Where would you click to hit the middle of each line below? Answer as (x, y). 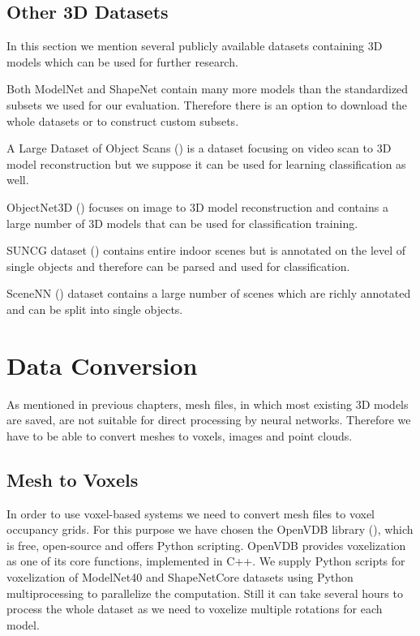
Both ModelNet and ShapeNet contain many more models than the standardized (208, 89)
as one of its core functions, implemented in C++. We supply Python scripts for (206, 561)
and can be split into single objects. (95, 309)
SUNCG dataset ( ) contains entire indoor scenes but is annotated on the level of (206, 250)
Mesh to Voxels (73, 479)
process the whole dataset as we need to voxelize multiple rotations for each (195, 609)
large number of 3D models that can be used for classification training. (182, 223)
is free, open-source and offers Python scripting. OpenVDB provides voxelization (206, 545)
